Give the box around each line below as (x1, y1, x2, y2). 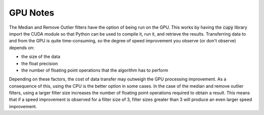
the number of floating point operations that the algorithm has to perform (21, 67, 168, 73)
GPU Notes (9, 7, 55, 18)
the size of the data (21, 54, 61, 59)
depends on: (9, 44, 35, 51)
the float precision (21, 60, 58, 66)
